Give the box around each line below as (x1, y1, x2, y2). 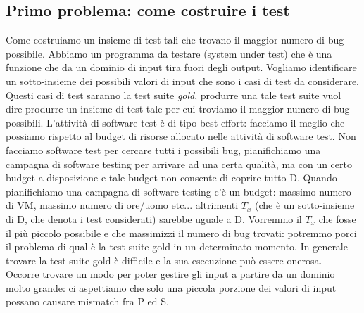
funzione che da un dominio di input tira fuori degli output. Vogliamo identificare (6, 60, 357, 75)
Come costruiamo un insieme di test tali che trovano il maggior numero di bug (6, 32, 344, 47)
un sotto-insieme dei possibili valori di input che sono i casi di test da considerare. (6, 73, 359, 88)
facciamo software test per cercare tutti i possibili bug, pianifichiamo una (6, 142, 321, 157)
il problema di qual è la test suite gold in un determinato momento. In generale (6, 239, 348, 254)
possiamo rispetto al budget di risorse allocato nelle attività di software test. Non (6, 129, 356, 143)
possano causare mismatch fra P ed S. (6, 294, 169, 309)
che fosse (318, 211, 356, 226)
